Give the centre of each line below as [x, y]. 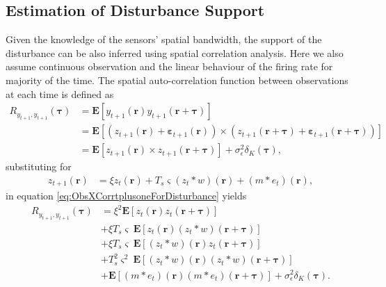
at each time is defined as [60, 93]
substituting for [39, 166]
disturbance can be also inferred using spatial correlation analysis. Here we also [175, 52]
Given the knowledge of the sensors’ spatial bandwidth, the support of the [164, 39]
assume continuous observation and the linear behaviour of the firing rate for [169, 66]
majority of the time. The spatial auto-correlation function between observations [177, 80]
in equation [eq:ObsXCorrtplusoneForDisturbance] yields [126, 196]
